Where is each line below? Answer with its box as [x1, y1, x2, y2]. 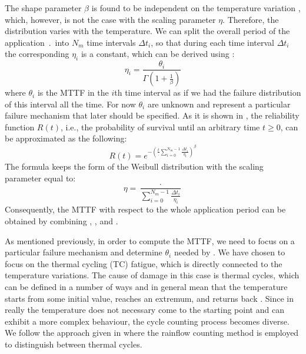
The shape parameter [5, 2, 82, 14]
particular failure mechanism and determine [5, 246, 162, 258]
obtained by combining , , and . [5, 215, 118, 227]
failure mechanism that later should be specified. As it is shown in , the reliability [5, 109, 300, 122]
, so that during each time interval [151, 36, 274, 48]
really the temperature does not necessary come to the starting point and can [5, 304, 284, 316]
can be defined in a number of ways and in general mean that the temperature [5, 281, 288, 293]
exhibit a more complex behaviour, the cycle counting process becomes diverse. [5, 315, 290, 327]
